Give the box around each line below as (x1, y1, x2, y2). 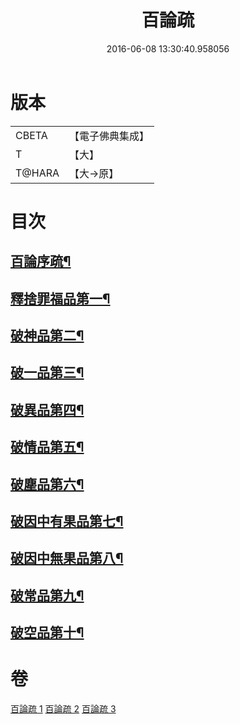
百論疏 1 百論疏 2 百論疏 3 (10, 703, 117, 715)
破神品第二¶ (10, 327, 85, 345)
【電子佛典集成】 (69, 129, 150, 143)
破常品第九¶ (10, 587, 85, 604)
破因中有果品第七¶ (10, 513, 124, 530)
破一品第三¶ (10, 364, 85, 381)
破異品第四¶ (10, 401, 85, 418)
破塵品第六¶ (10, 476, 85, 493)
